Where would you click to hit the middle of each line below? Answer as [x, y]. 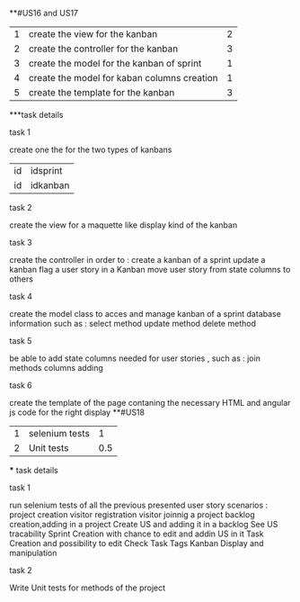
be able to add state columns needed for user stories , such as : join [135, 358]
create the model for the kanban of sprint [115, 63]
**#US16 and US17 [44, 13]
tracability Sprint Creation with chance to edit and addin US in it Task [137, 534]
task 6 [21, 385]
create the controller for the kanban [103, 49]
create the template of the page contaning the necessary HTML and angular [150, 403]
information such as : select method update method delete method [132, 323]
